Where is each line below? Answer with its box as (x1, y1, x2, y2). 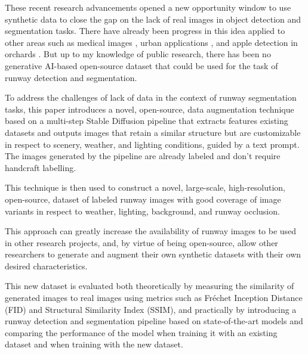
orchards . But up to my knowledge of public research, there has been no (5, 48, 271, 60)
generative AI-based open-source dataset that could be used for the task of (5, 59, 278, 72)
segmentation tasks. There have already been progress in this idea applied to (5, 24, 285, 37)
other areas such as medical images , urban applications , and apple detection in (5, 36, 298, 48)
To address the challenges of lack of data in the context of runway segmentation (5, 91, 297, 104)
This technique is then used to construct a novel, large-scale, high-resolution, (5, 181, 285, 194)
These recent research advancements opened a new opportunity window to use (5, 1, 291, 13)
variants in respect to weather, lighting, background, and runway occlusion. (5, 204, 280, 217)
